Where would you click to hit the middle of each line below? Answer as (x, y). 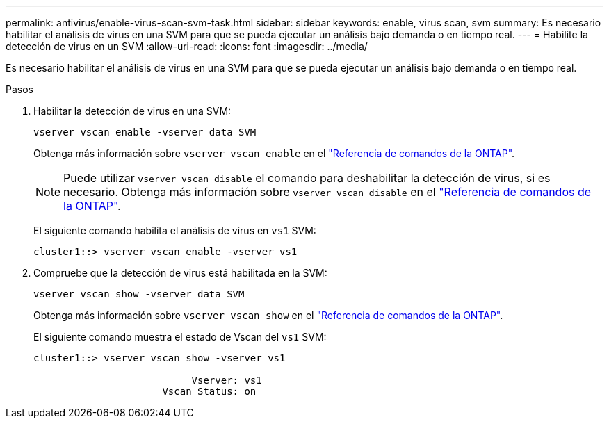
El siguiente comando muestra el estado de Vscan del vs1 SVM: (180, 337)
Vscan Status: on (209, 391)
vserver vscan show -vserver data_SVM (139, 294)
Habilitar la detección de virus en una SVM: (132, 111)
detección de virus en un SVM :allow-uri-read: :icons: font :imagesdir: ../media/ (187, 46)
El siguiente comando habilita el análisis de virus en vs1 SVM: (175, 230)
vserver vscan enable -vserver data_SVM (145, 132)
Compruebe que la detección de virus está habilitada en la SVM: (180, 273)
